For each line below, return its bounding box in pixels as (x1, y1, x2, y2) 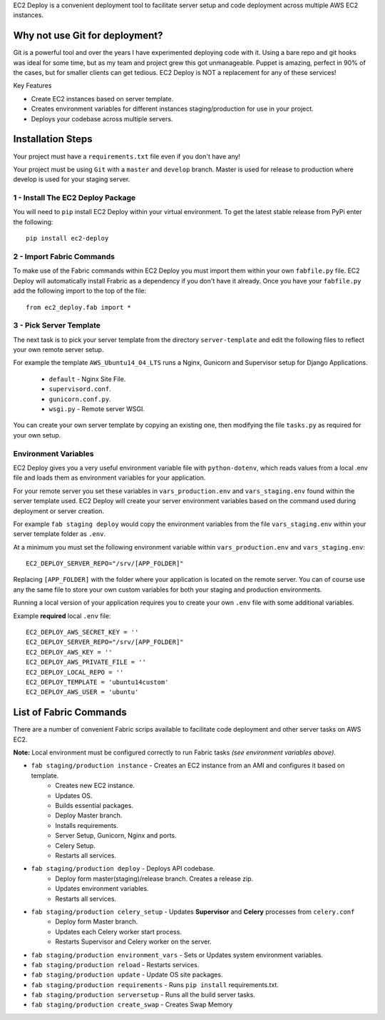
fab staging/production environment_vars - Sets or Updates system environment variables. (31, 950, 324, 959)
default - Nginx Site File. (48, 375, 126, 383)
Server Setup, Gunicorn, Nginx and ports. (55, 832, 177, 840)
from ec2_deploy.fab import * (26, 303, 132, 311)
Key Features (13, 81, 52, 90)
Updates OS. (55, 791, 93, 799)
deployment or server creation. (13, 507, 105, 515)
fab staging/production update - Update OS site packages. (31, 971, 223, 979)
